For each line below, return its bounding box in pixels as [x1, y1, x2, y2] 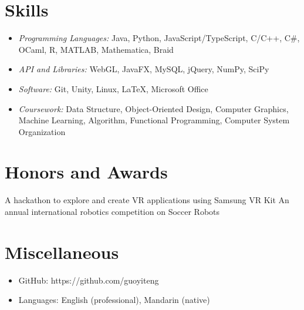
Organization [18, 125, 66, 137]
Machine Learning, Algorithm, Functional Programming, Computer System [18, 114, 290, 126]
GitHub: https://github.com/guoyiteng [18, 274, 159, 286]
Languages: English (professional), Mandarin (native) [18, 294, 210, 306]
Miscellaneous [5, 240, 119, 264]
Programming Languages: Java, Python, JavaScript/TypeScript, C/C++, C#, [18, 32, 300, 44]
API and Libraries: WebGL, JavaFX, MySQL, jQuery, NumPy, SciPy [18, 63, 269, 75]
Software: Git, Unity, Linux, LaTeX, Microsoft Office [18, 82, 208, 95]
